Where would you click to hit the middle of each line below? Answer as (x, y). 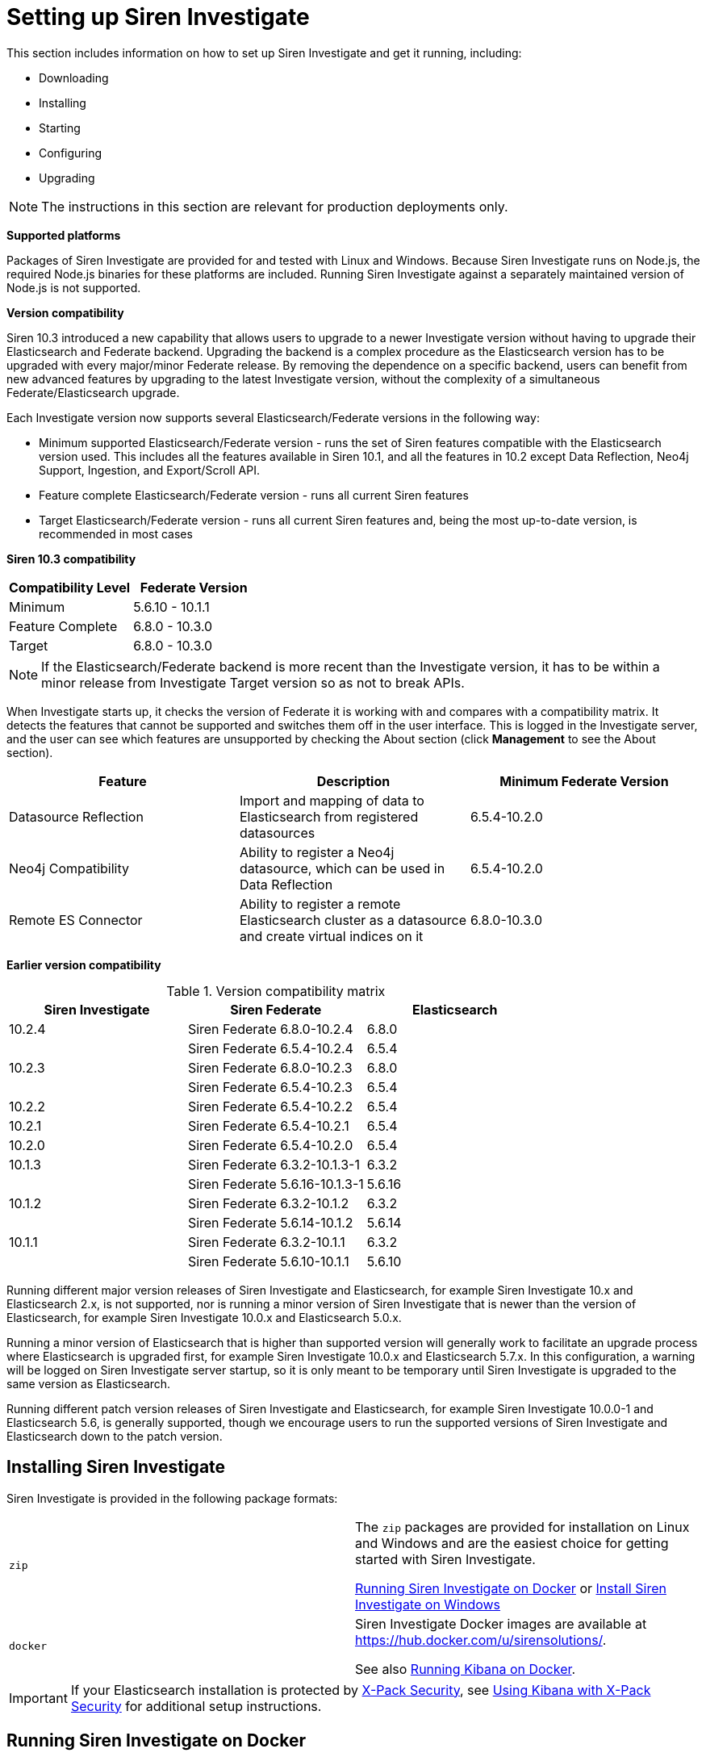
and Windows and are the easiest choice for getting (512, 1543)
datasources (277, 832)
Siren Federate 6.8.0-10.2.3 (270, 1067)
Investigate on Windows (428, 1604)
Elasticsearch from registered (329, 816)
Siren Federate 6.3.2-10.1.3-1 (274, 1164)
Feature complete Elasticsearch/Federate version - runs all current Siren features (254, 495)
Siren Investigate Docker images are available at (501, 1623)
